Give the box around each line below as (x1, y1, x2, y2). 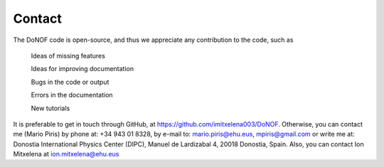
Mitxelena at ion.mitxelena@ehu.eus (13, 150, 119, 158)
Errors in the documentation (31, 91, 113, 99)
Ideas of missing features (31, 51, 106, 60)
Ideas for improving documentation (31, 65, 134, 73)
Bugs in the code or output (31, 77, 110, 86)
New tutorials (31, 104, 70, 112)
